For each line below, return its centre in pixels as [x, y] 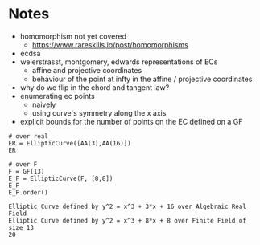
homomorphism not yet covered [73, 36]
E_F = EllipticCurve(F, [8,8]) [61, 178]
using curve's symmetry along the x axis [99, 112]
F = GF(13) [27, 171]
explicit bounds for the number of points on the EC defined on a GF [131, 121]
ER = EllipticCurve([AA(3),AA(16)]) [70, 143]
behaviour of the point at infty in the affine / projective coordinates [142, 79]
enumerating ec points [57, 96]
